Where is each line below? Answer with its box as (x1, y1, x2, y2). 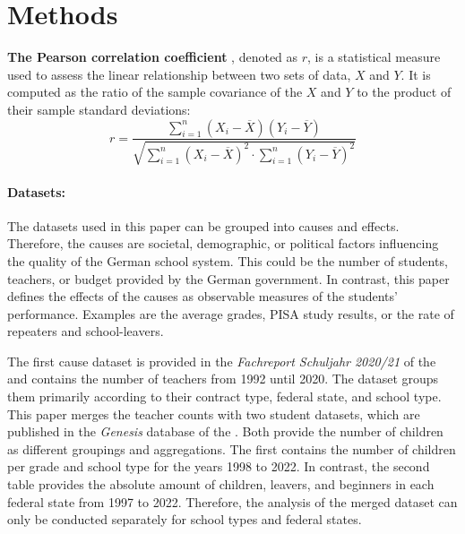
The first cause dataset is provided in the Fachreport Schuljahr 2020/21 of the (7, 351, 436, 370)
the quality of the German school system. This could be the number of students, (7, 251, 448, 270)
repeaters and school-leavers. (7, 322, 164, 340)
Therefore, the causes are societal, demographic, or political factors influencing (7, 234, 439, 253)
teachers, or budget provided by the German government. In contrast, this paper (7, 269, 450, 288)
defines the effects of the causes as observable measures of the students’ (7, 287, 398, 306)
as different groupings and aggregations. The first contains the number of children (7, 439, 456, 458)
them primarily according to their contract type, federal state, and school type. (7, 387, 442, 406)
